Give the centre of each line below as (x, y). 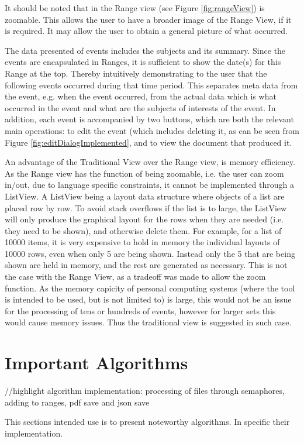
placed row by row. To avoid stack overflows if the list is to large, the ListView (146, 207)
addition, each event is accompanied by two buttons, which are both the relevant (149, 119)
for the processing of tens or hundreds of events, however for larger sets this (140, 310)
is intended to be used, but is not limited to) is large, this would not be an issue (148, 299)
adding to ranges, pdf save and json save (77, 402)
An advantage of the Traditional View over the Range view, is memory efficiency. (150, 162)
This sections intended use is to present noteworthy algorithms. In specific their (147, 422)
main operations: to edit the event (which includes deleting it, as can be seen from (152, 130)
